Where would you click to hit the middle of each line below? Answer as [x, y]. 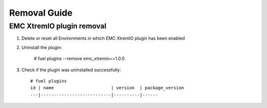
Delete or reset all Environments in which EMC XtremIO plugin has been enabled [103, 38]
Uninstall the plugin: [42, 47]
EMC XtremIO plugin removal [58, 26]
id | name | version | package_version [107, 88]
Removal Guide [41, 13]
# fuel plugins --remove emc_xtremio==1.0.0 [79, 58]
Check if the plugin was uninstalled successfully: [71, 70]
